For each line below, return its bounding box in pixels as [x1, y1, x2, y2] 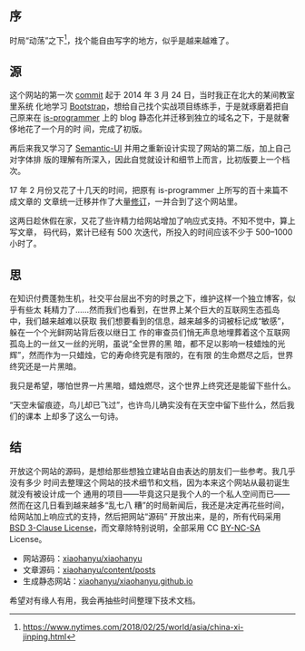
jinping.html [22, 631, 67, 642]
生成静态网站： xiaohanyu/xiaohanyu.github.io [22, 575, 193, 587]
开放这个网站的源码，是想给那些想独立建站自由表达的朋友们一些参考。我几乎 [9, 465, 296, 476]
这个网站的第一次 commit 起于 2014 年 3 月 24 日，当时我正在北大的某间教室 [9, 90, 295, 101]
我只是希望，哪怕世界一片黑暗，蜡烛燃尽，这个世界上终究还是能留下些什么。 [9, 380, 296, 392]
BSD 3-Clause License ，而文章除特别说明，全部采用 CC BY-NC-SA [9, 522, 261, 533]
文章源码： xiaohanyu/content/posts [22, 564, 156, 575]
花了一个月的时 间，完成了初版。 [25, 123, 147, 134]
